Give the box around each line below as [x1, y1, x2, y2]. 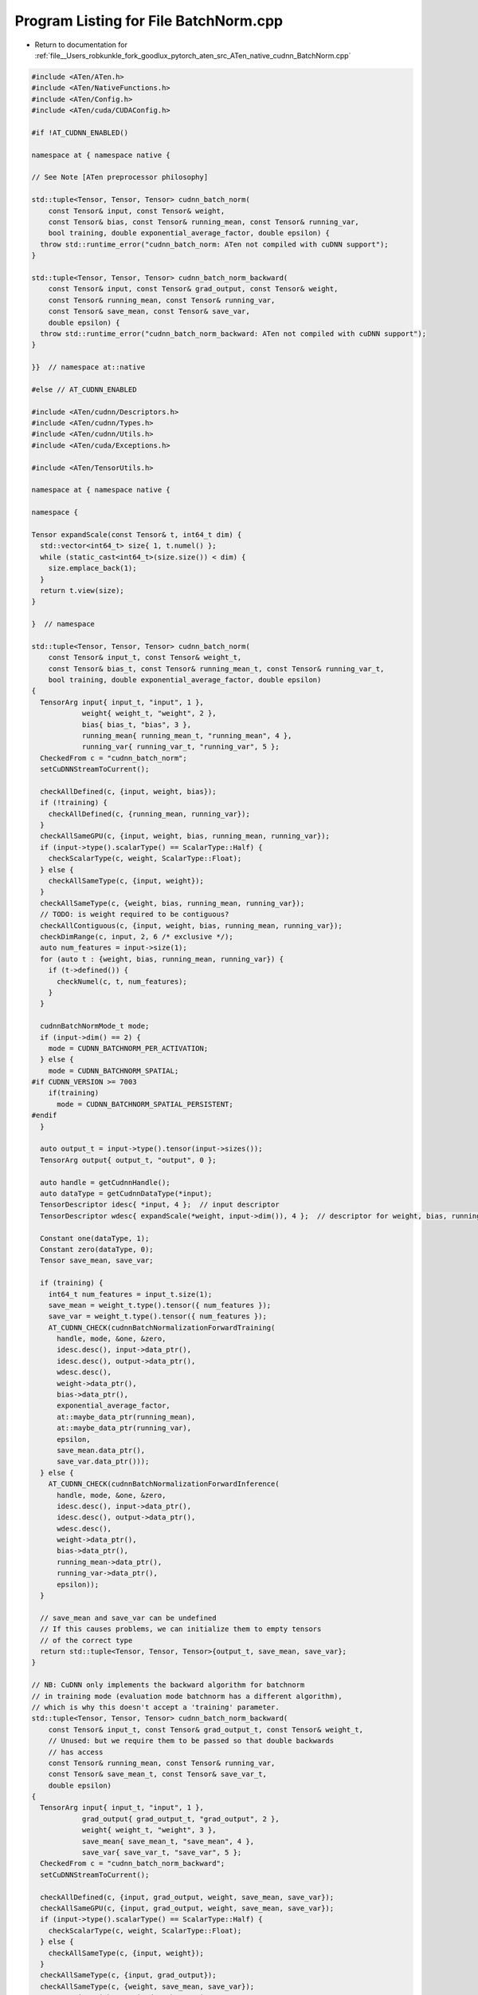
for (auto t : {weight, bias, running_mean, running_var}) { [40, 954, 284, 963]
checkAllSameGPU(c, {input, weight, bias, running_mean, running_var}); [40, 832, 331, 841]
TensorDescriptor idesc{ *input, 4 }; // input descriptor [40, 1200, 280, 1209]
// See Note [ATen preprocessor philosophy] [31, 172, 209, 182]
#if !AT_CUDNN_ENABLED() [31, 128, 129, 137]
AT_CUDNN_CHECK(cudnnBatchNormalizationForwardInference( [48, 1479, 280, 1488]
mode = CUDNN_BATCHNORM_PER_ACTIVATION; [48, 1044, 209, 1053]
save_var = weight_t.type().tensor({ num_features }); [48, 1312, 267, 1321]
